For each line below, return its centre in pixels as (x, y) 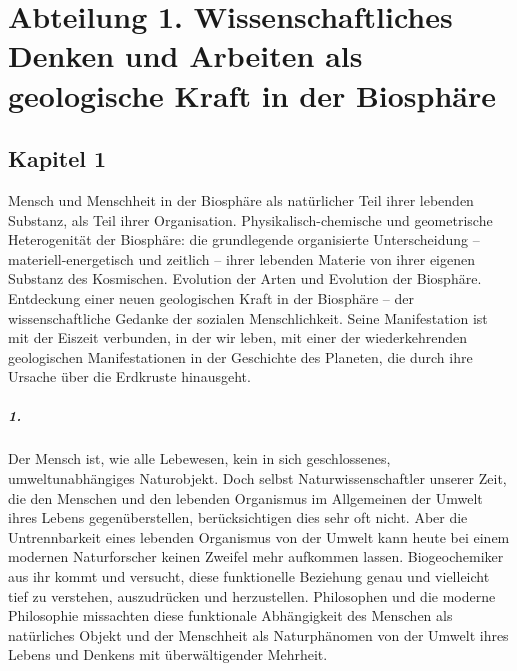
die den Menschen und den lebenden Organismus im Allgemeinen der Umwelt (245, 497)
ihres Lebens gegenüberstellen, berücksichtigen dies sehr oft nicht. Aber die (238, 517)
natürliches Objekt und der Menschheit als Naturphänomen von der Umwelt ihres (258, 634)
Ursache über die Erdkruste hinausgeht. (129, 376)
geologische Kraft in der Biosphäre (252, 94)
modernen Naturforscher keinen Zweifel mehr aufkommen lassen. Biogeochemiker (256, 556)
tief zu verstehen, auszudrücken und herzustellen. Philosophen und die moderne (252, 595)
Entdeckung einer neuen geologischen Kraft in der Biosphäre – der (211, 297)
